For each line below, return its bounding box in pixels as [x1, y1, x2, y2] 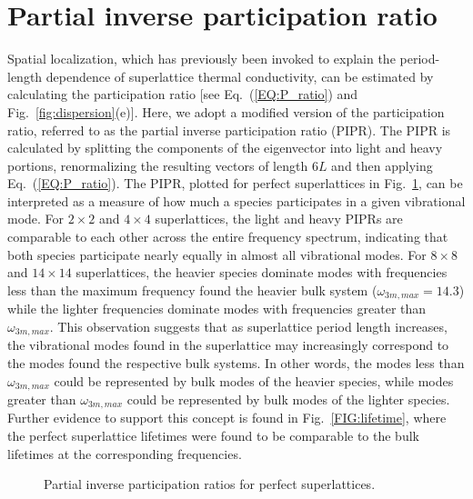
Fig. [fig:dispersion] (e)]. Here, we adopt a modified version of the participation [7, 102, 445, 121]
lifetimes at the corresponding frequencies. [7, 444, 242, 463]
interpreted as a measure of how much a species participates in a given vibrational [7, 191, 466, 210]
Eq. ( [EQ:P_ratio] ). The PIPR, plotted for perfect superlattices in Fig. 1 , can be [7, 174, 463, 193]
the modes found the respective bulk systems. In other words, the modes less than [7, 353, 465, 372]
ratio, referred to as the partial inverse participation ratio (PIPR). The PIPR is [7, 120, 451, 139]
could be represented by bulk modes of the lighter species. [126, 389, 450, 408]
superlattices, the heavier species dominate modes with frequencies [75, 263, 448, 282]
